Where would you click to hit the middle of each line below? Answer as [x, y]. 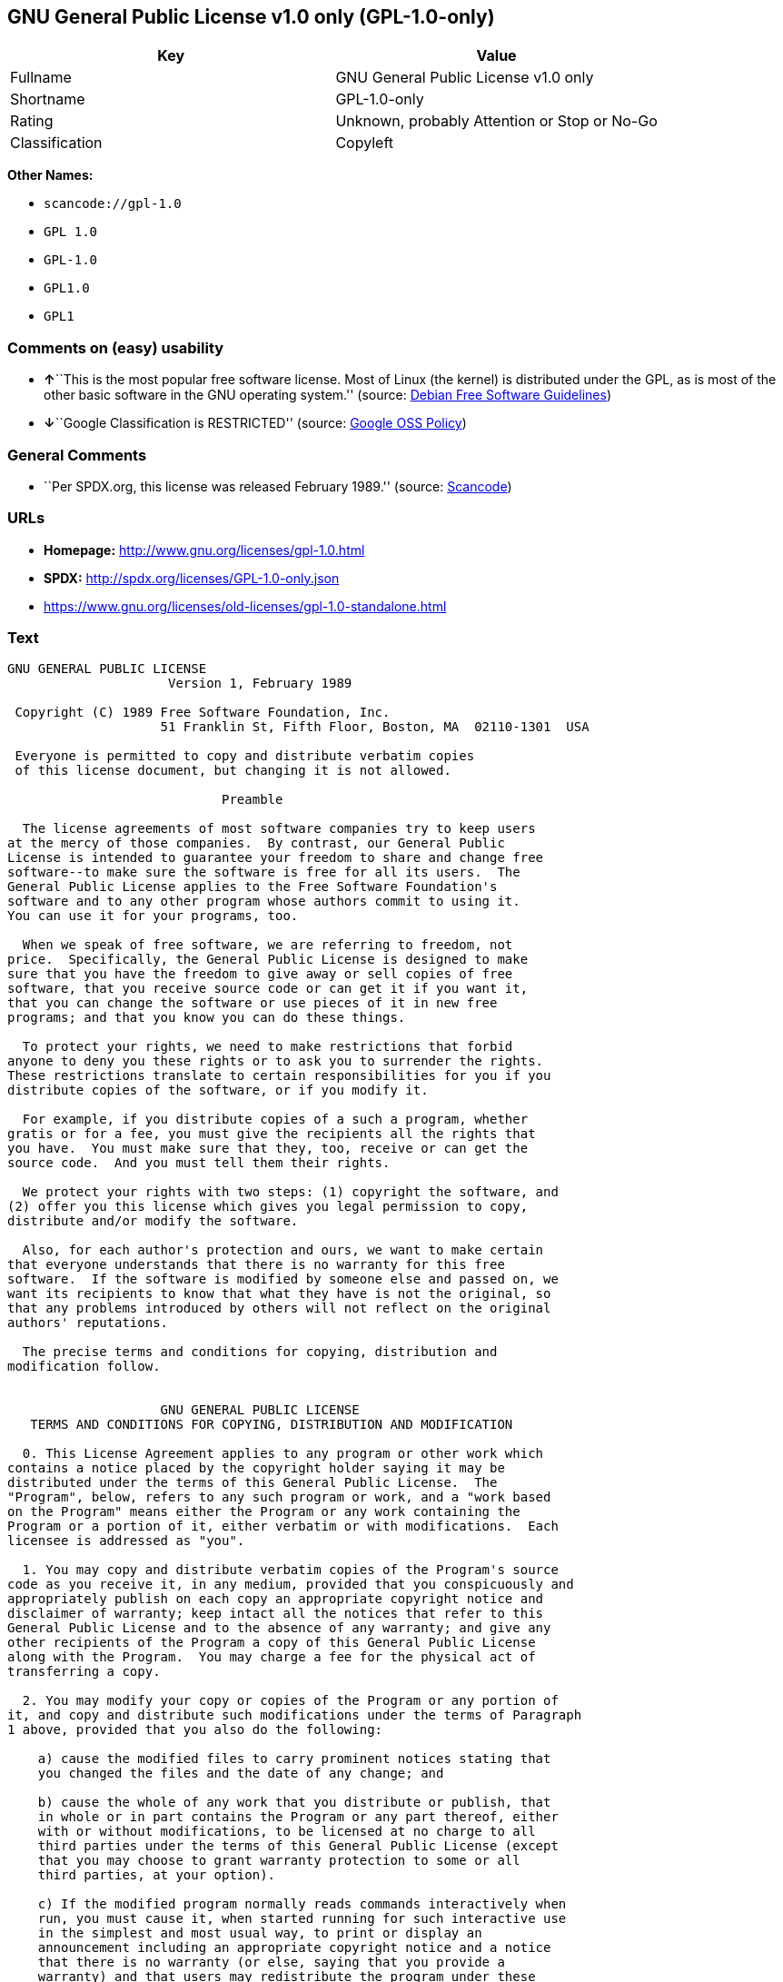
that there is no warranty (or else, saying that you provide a [271, 1962]
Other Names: [50, 175]
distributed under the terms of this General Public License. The [253, 1483]
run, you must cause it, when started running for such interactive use [302, 1919]
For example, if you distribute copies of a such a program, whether [275, 1120]
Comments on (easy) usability [116, 347]
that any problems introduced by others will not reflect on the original [279, 1308]
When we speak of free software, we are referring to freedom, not [268, 945]
